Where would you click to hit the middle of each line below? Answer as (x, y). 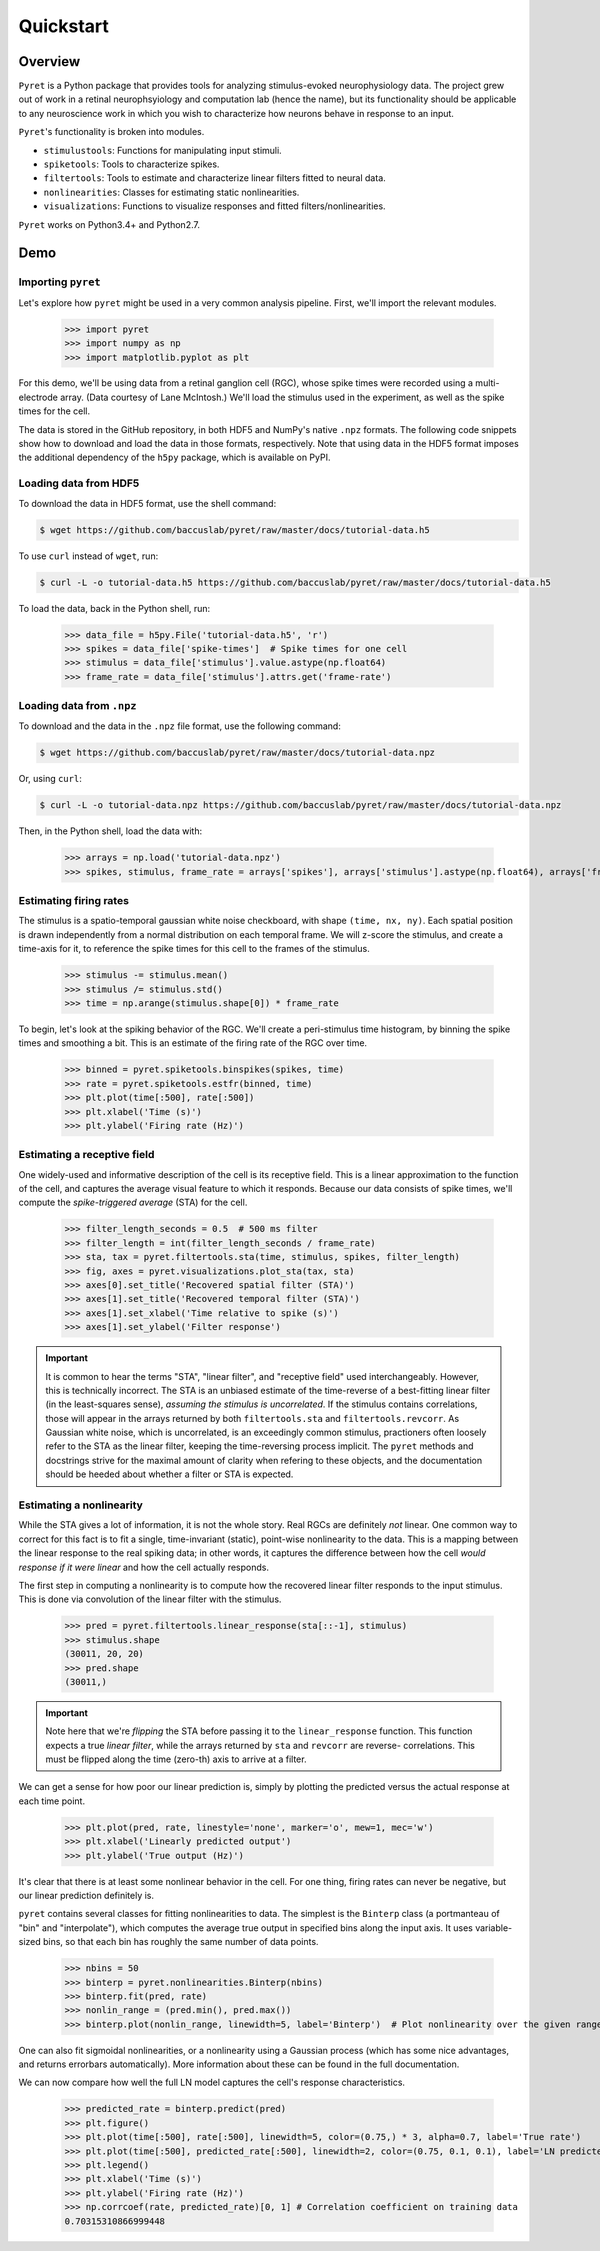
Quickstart (64, 26)
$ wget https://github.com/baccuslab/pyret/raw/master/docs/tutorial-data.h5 (234, 529)
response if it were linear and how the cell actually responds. (144, 1567)
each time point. (51, 1801)
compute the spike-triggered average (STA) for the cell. (133, 1202)
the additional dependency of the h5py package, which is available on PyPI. (174, 457)
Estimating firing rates (74, 901)
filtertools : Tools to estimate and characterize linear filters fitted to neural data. (215, 178)
